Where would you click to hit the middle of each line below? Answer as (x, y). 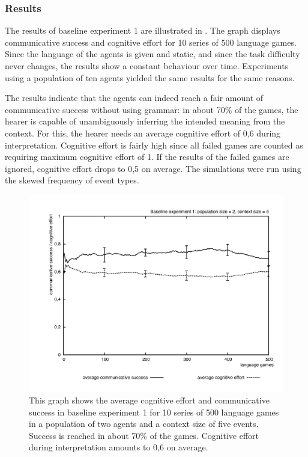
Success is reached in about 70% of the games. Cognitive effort (144, 435)
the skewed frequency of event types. (72, 180)
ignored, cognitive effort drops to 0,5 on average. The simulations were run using (153, 168)
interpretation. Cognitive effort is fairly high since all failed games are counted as (154, 145)
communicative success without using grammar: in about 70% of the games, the (152, 109)
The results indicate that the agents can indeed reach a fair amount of (134, 98)
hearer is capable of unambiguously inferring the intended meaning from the (145, 121)
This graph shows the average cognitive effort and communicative (149, 400)
